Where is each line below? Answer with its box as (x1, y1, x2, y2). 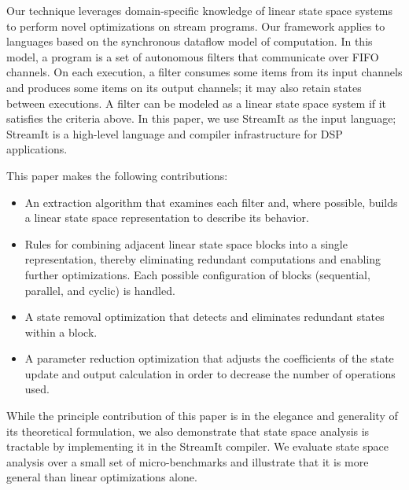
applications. (6, 141, 68, 157)
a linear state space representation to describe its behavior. (24, 209, 309, 226)
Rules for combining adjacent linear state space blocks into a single (24, 235, 348, 252)
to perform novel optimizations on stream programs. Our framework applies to (6, 17, 385, 34)
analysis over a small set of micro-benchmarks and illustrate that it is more (6, 453, 369, 470)
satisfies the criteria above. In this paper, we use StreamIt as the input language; (6, 110, 396, 127)
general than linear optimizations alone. (6, 469, 197, 485)
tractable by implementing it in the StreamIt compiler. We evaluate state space (6, 438, 389, 455)
